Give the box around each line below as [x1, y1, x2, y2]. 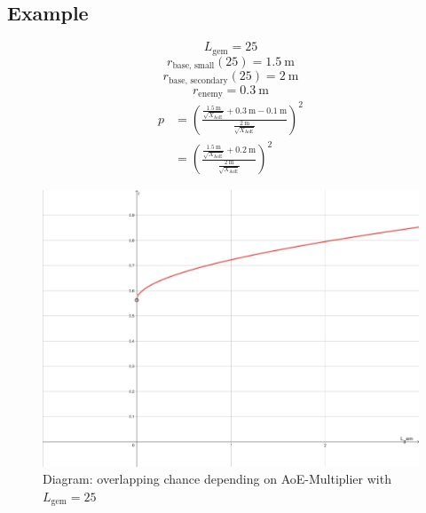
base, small [172, 61, 215, 71]
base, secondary [168, 75, 228, 85]
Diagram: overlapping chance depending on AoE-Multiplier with [43, 470, 391, 488]
